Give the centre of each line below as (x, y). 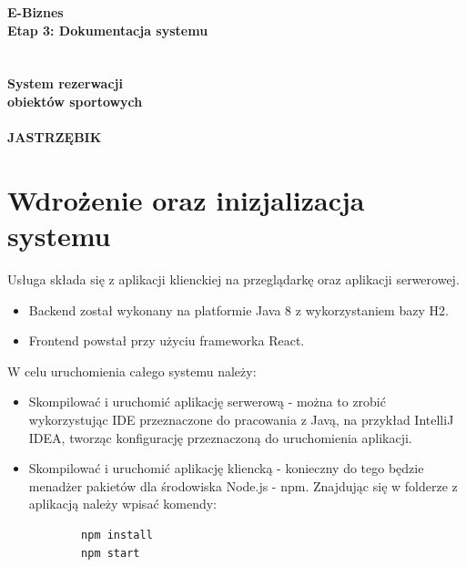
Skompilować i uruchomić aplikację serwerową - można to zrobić (207, 402)
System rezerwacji (65, 83)
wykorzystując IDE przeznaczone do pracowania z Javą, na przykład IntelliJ (241, 420)
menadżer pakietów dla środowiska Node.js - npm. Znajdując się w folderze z (243, 485)
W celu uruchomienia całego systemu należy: (132, 371)
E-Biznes (35, 12)
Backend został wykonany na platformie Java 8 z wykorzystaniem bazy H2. (238, 309)
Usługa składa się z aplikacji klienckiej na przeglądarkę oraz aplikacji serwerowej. (233, 279)
